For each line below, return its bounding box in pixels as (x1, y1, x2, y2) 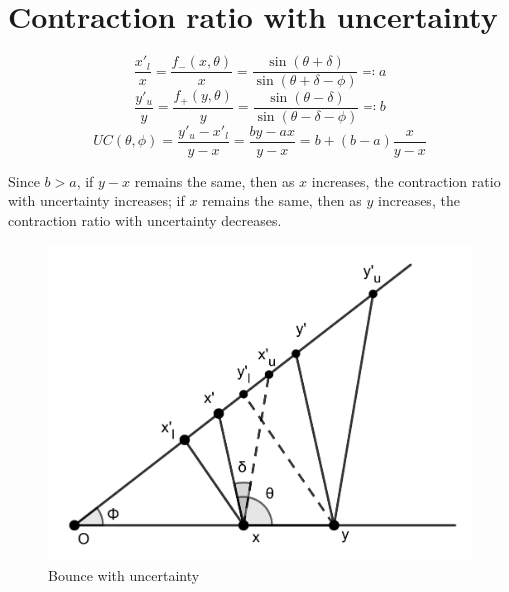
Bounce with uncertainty (48, 564, 200, 585)
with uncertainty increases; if (8, 190, 185, 211)
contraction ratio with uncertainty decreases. (8, 209, 282, 230)
